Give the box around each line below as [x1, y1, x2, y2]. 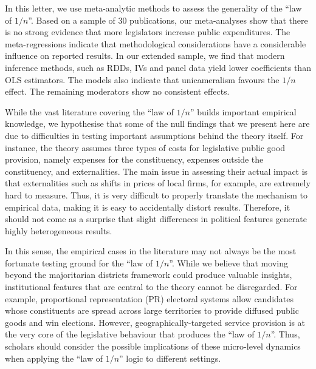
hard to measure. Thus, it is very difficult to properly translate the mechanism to [5, 188, 307, 201]
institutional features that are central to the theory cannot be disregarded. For [5, 280, 298, 293]
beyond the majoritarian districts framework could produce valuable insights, [5, 268, 292, 281]
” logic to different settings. [119, 351, 221, 364]
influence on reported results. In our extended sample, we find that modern [5, 49, 285, 62]
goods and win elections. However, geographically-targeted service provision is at [5, 316, 306, 328]
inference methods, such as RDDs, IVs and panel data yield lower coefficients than [5, 61, 311, 73]
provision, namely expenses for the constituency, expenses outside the [5, 153, 264, 166]
